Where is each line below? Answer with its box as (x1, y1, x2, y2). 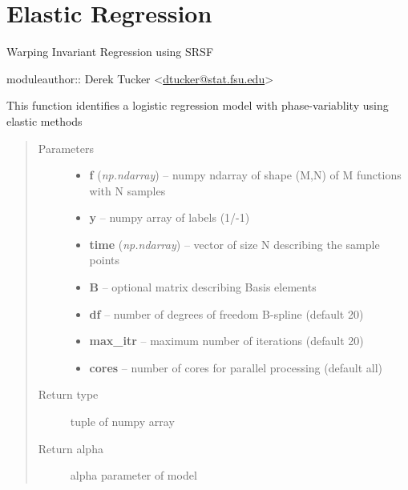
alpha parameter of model (70, 467, 197, 484)
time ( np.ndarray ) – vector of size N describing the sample (89, 235, 380, 252)
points (89, 251, 120, 268)
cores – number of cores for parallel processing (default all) (89, 359, 382, 376)
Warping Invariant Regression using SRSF (6, 43, 214, 60)
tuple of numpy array (70, 413, 175, 430)
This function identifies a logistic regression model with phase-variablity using (6, 97, 389, 114)
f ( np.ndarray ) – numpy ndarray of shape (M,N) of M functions (89, 167, 402, 183)
